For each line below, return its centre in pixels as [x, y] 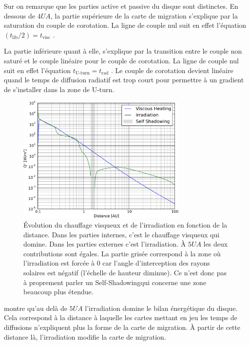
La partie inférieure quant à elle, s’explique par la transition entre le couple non [123, 51]
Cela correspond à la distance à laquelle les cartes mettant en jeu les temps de [121, 317]
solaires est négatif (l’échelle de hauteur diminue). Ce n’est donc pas [125, 272]
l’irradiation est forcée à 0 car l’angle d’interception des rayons [117, 263]
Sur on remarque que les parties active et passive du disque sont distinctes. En [121, 6]
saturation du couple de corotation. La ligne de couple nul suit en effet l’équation [125, 25]
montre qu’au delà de [36, 308]
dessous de [19, 15]
